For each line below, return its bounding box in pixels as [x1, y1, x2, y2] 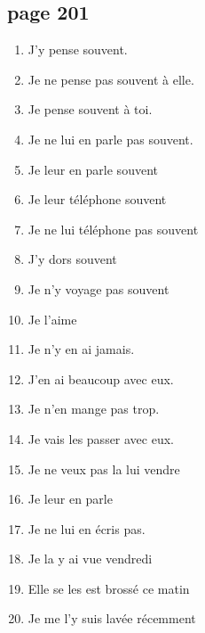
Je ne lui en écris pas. [28, 519, 146, 538]
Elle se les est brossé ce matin [28, 579, 190, 597]
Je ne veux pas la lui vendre [28, 459, 180, 478]
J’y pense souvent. [28, 40, 128, 59]
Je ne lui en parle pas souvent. [28, 129, 193, 148]
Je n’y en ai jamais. [28, 340, 135, 358]
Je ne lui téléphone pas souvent [28, 219, 199, 238]
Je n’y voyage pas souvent [28, 279, 170, 298]
